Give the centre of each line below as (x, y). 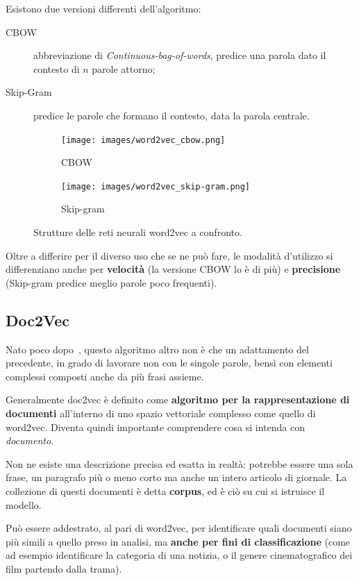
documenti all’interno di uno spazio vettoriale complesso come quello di (161, 413)
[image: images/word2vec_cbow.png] (143, 140)
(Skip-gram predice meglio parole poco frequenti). (111, 282)
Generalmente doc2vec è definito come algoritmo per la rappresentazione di (178, 399)
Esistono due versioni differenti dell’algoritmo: (103, 8)
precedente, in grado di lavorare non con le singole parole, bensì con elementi (169, 363)
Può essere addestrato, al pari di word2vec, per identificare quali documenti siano (179, 528)
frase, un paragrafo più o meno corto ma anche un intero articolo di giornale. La (176, 477)
